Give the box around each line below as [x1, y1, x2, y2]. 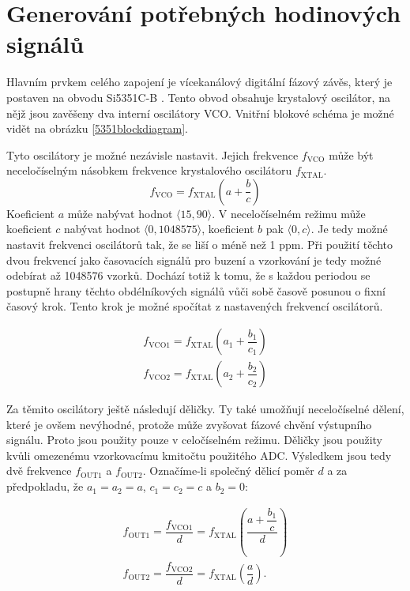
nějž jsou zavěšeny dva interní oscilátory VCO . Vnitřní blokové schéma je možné [6, 104, 394, 121]
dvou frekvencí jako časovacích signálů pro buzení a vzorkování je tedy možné [6, 251, 382, 268]
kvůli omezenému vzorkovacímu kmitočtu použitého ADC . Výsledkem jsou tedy [6, 446, 392, 463]
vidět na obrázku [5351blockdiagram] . [6, 120, 188, 137]
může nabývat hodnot [67, 205, 173, 221]
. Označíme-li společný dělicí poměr [142, 462, 314, 479]
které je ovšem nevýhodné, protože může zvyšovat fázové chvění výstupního [6, 416, 372, 432]
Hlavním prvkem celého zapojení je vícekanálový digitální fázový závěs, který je [6, 73, 393, 90]
